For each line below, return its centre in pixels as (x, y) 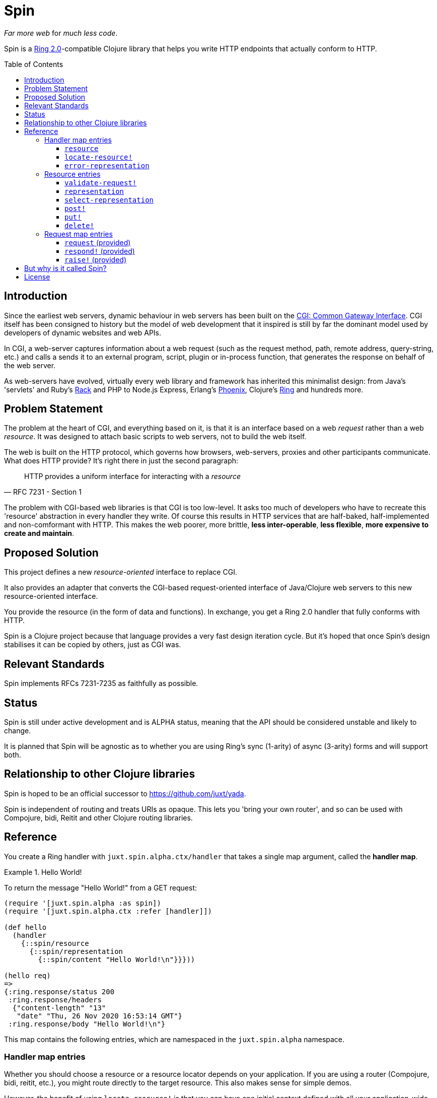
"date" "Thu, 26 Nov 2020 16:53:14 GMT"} (100, 1016)
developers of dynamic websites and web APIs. (83, 332)
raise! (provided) (96, 259)
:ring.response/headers (55, 1000)
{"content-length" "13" (59, 1008)
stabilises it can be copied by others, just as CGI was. (93, 645)
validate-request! (101, 183)
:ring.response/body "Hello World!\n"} (87, 1024)
